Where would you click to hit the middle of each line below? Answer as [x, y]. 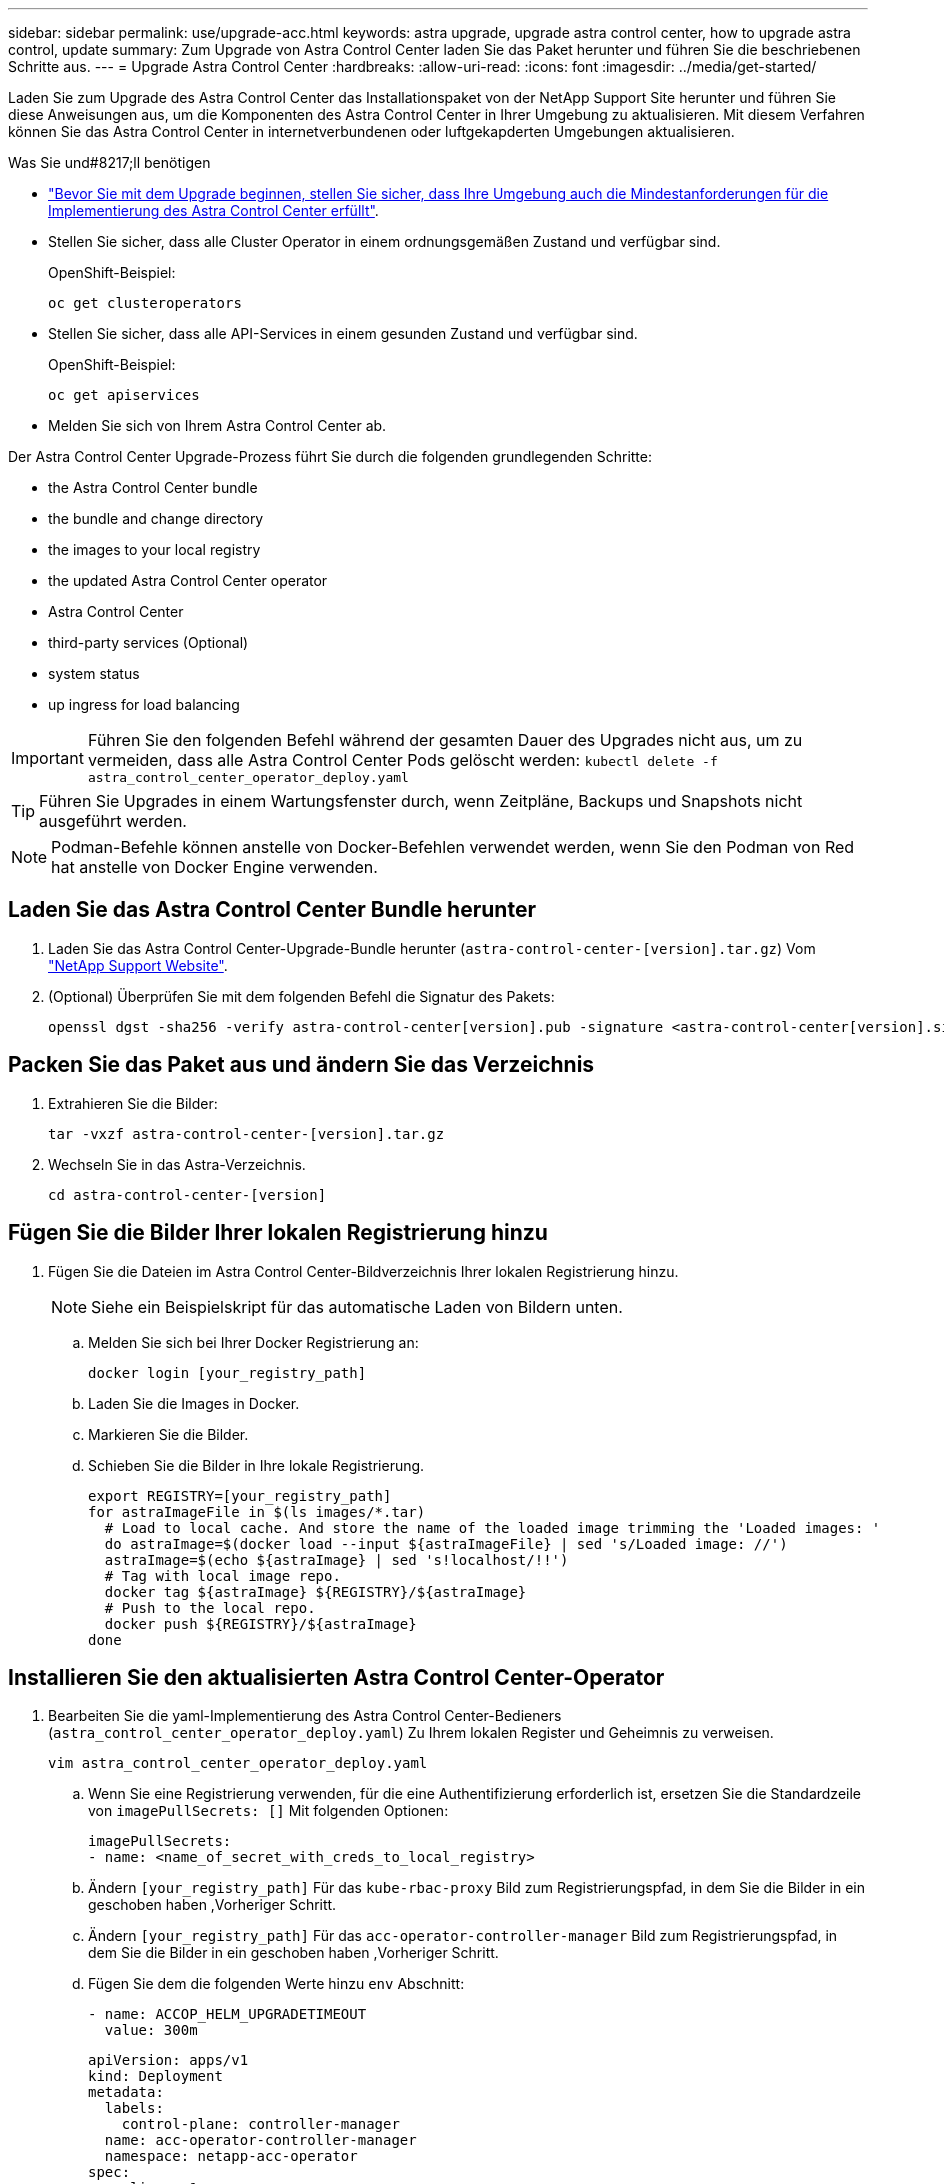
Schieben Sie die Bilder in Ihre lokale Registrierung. [256, 1465]
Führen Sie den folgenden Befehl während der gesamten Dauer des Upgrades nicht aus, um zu [445, 740]
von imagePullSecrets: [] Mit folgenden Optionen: [268, 1811]
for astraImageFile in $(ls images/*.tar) [257, 1511]
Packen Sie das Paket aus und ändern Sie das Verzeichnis [301, 1065]
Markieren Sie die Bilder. [168, 1434]
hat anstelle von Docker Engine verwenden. [214, 867]
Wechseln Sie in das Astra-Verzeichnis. [177, 1164]
